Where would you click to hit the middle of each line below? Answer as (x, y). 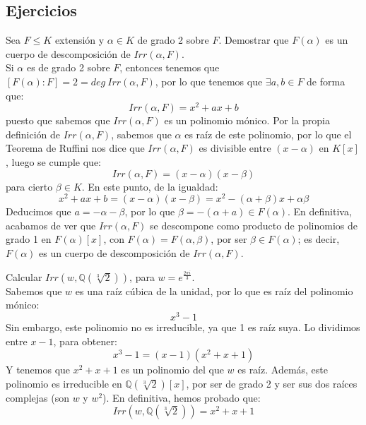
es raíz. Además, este (283, 370)
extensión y (79, 40)
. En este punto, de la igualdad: (150, 186)
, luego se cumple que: (54, 162)
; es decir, (319, 239)
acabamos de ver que (51, 225)
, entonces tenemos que (170, 67)
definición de (33, 134)
